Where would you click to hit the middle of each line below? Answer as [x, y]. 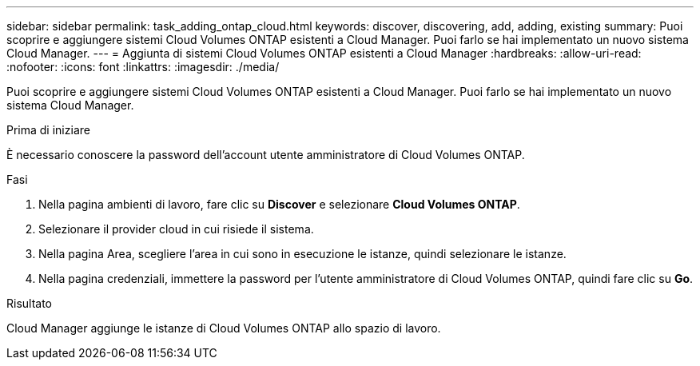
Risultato [30, 303]
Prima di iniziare [48, 130]
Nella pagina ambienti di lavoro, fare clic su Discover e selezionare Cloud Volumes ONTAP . [279, 204]
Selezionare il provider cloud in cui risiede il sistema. [176, 229]
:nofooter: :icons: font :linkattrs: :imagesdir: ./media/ [143, 67]
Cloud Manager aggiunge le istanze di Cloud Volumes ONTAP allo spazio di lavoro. [224, 328]
